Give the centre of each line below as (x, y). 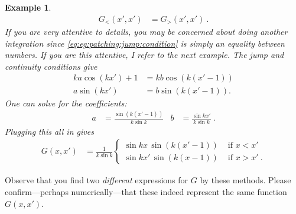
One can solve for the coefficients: (66, 103)
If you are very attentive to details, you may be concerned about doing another (146, 32)
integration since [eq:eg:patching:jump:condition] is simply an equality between (145, 43)
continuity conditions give (51, 66)
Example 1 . (28, 7)
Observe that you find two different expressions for (97, 180)
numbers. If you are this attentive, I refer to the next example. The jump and (144, 55)
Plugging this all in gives (49, 131)
